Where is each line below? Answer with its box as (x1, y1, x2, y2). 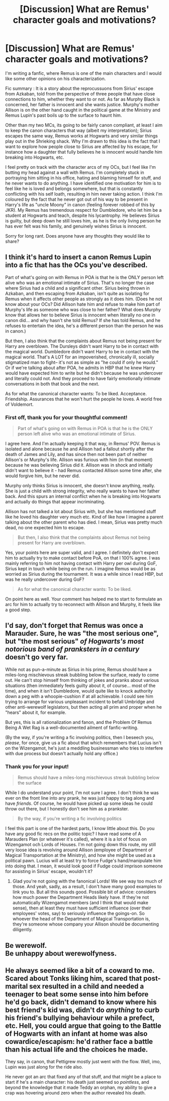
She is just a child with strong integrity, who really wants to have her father (5, 488, 160, 494)
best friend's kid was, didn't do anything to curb (5, 1005, 159, 1014)
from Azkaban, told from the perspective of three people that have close (5, 90, 155, 97)
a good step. (5, 607, 32, 613)
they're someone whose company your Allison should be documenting (12, 921, 159, 927)
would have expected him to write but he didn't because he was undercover (5, 370, 163, 376)
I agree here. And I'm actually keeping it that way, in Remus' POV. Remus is (5, 441, 160, 447)
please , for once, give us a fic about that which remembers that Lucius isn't (5, 740, 162, 746)
